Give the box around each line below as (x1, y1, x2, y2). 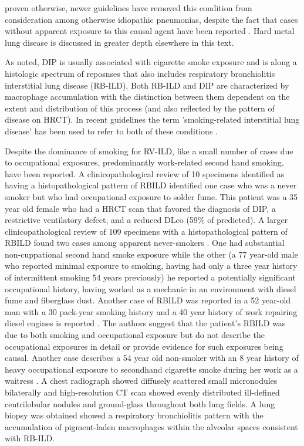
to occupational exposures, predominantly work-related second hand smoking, (5, 156, 284, 168)
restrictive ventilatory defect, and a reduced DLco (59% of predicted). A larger (5, 214, 288, 226)
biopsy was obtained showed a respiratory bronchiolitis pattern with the (5, 409, 264, 421)
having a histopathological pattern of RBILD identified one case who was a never (5, 179, 297, 191)
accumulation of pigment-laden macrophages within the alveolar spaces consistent (5, 420, 298, 433)
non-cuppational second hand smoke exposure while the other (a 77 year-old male (5, 248, 298, 260)
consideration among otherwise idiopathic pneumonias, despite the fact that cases (5, 13, 298, 25)
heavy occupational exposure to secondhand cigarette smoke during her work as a (5, 363, 298, 375)
